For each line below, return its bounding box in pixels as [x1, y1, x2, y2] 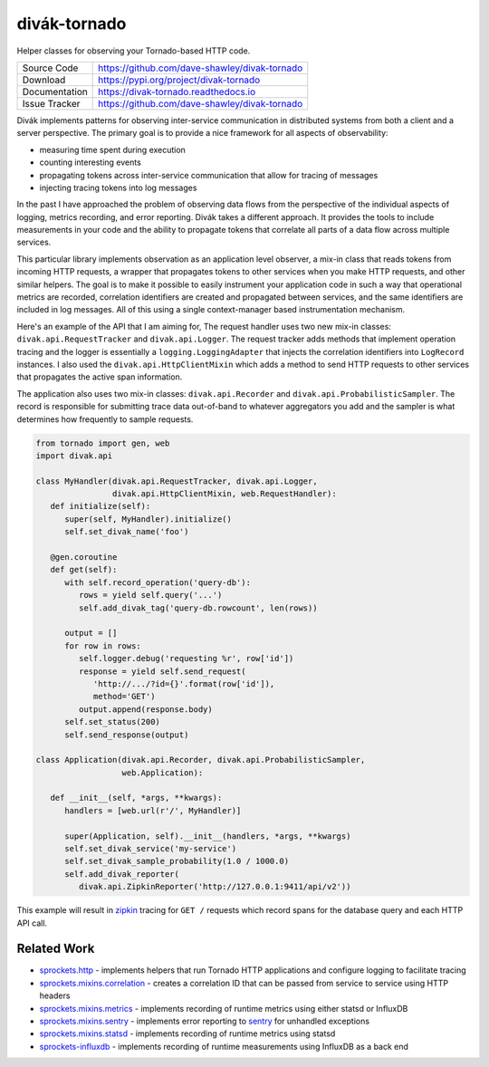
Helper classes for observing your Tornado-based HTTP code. [16, 45, 251, 56]
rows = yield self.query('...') [78, 590, 223, 601]
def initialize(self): [50, 501, 151, 512]
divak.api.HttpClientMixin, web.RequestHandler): [111, 489, 337, 499]
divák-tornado [16, 14, 127, 34]
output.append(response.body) [78, 704, 213, 715]
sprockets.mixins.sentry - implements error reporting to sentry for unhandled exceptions [39, 1015, 370, 1027]
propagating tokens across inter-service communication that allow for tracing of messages [39, 169, 379, 180]
